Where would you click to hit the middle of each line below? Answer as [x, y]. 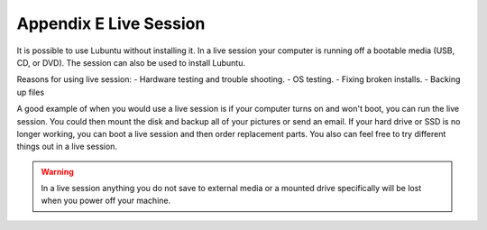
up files [31, 92]
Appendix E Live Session [111, 23]
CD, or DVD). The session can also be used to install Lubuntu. [131, 62]
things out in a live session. [67, 147]
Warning [57, 171]
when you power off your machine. [106, 201]
